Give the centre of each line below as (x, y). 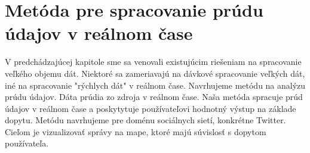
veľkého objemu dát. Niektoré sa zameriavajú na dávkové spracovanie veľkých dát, (155, 73)
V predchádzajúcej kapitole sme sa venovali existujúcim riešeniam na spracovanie (153, 62)
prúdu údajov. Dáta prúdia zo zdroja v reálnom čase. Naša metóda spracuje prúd (154, 97)
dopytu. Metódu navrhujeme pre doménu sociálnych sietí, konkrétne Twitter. (145, 120)
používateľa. (27, 143)
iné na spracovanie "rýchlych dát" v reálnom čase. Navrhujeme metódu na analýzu (155, 85)
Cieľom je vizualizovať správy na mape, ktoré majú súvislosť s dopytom (136, 131)
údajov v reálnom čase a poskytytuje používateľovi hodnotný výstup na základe (151, 108)
